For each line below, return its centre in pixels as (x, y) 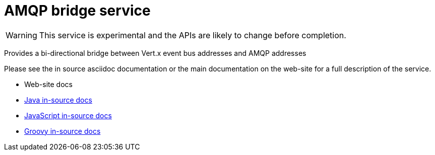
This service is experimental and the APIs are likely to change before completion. (193, 35)
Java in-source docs (58, 100)
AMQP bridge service (77, 11)
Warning (21, 35)
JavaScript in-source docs (68, 115)
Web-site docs (48, 84)
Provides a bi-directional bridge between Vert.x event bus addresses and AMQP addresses (155, 53)
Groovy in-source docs (63, 131)
